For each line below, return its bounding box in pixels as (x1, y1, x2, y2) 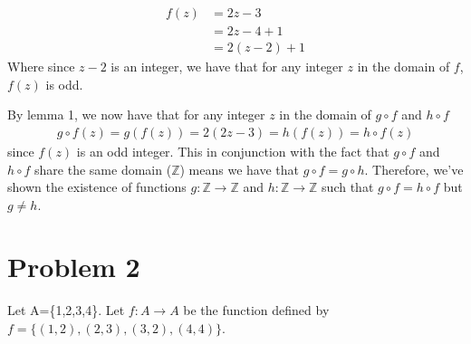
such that (322, 177, 374, 196)
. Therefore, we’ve (364, 159, 464, 178)
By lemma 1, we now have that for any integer (7, 105, 265, 124)
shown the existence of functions (7, 177, 187, 196)
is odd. (45, 74, 83, 93)
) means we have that (179, 159, 299, 178)
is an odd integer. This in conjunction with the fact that (76, 141, 389, 160)
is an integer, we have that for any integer (111, 57, 343, 76)
